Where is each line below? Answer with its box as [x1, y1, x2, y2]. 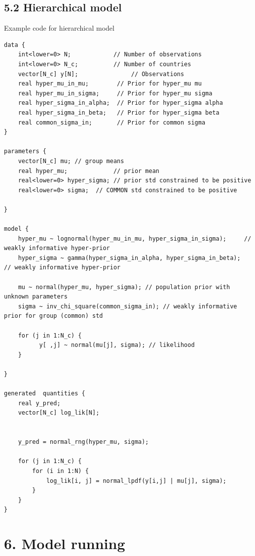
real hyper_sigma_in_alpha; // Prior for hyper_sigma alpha [18, 99, 223, 107]
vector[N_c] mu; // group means [18, 157, 124, 165]
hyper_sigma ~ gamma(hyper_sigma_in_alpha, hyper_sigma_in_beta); [18, 254, 241, 261]
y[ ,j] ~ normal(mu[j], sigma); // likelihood [39, 342, 195, 349]
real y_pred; [18, 399, 61, 407]
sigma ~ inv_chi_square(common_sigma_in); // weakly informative [18, 302, 237, 310]
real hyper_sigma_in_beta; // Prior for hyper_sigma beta [18, 109, 219, 116]
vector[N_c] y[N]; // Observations [18, 70, 184, 78]
